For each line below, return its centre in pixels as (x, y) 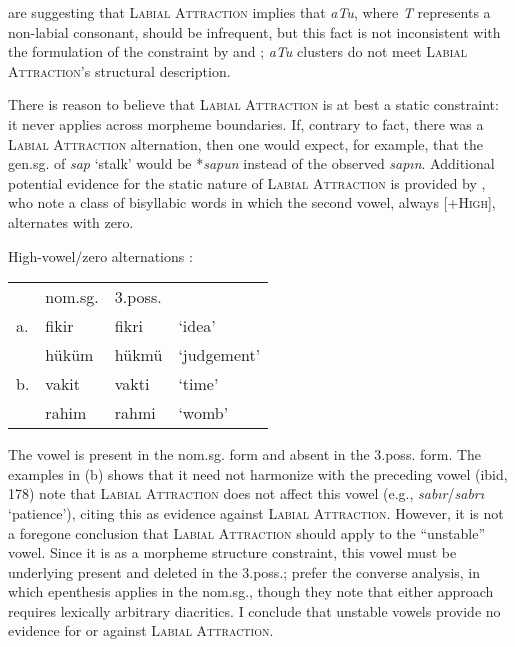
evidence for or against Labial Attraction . (141, 630)
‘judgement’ (219, 355)
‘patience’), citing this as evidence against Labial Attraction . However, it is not (256, 512)
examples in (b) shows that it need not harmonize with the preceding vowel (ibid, (258, 473)
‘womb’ (203, 413)
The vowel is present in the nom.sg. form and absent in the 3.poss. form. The (245, 454)
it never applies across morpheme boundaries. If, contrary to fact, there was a (246, 123)
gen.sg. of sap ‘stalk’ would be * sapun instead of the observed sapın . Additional (251, 163)
